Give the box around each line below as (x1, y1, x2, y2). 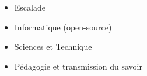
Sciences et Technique (14, 40, 92, 53)
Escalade (14, 1, 45, 13)
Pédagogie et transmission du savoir (14, 60, 142, 72)
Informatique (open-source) (14, 20, 112, 33)
